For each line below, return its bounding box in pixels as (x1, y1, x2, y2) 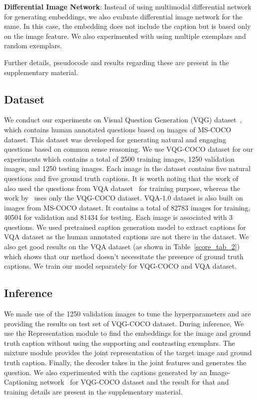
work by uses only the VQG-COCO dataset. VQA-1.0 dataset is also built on (4, 193, 243, 203)
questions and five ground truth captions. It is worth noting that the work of (4, 173, 239, 183)
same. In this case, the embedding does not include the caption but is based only (4, 21, 251, 31)
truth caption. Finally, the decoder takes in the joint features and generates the (4, 357, 247, 368)
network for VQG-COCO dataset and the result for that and (40, 377, 229, 387)
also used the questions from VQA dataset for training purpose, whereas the (4, 183, 241, 193)
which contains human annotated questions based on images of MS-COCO (4, 124, 232, 134)
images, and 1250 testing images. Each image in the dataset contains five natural (4, 163, 251, 174)
